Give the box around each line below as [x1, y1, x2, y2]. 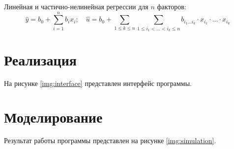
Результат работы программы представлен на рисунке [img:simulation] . [4, 135, 216, 145]
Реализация [4, 50, 77, 70]
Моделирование [4, 107, 103, 127]
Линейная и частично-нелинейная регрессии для [4, 1, 148, 11]
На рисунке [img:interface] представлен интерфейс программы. [4, 78, 192, 88]
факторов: [157, 1, 186, 11]
